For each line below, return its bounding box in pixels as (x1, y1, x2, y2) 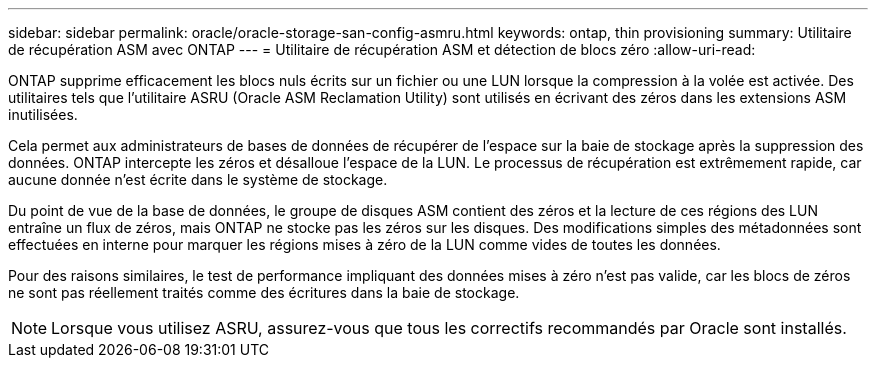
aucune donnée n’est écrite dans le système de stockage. (8, 171, 388, 188)
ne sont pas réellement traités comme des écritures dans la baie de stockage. (8, 284, 520, 301)
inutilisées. (8, 106, 78, 123)
